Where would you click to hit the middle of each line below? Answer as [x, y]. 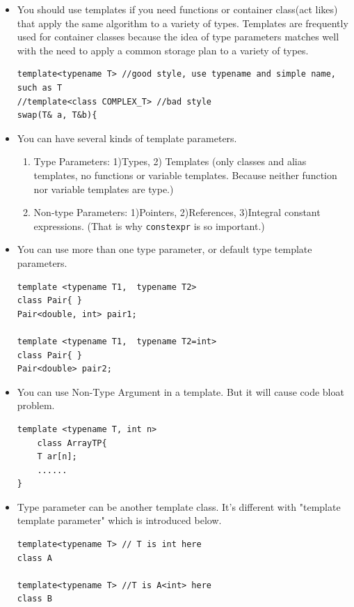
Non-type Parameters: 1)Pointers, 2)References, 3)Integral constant [177, 212]
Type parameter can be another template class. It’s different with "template [179, 506]
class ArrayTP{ [72, 443]
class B [34, 599]
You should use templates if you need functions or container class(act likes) [177, 9]
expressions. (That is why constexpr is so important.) [149, 225]
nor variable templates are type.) [104, 189]
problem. [36, 405]
